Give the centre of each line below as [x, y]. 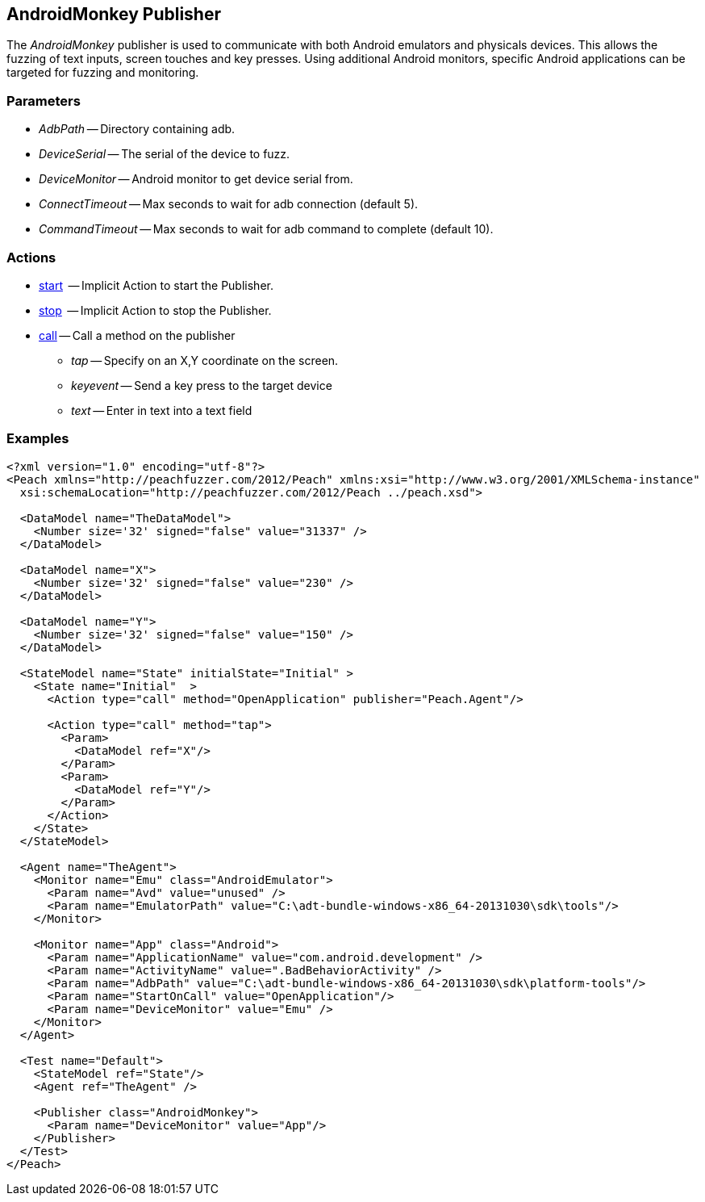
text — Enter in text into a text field [162, 410]
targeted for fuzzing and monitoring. [103, 73]
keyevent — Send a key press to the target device [202, 385]
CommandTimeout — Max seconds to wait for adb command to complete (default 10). [266, 229]
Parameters [44, 101]
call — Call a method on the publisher [137, 335]
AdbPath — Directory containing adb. [137, 129]
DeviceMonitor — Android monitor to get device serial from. [196, 179]
